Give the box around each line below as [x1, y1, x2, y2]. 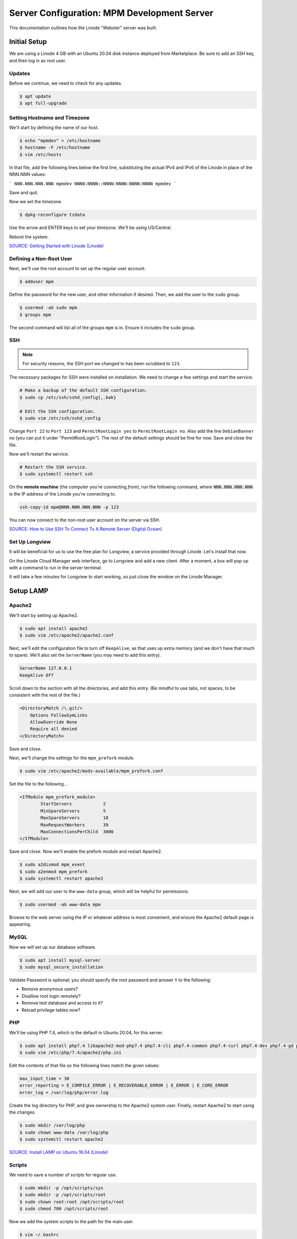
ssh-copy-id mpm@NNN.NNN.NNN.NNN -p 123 [19, 504, 119, 510]
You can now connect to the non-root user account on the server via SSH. [9, 517, 160, 523]
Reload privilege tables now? [21, 1007, 81, 1013]
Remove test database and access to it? [21, 1000, 103, 1006]
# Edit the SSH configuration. [19, 408, 96, 414]
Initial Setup [9, 38, 47, 46]
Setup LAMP [9, 587, 49, 595]
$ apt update [19, 93, 51, 99]
